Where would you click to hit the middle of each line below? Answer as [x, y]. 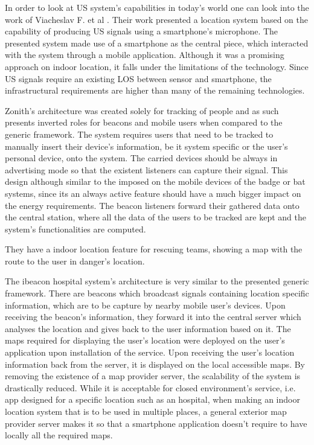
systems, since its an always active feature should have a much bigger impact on [153, 193]
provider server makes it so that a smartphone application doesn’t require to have [156, 423]
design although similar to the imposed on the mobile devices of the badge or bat [155, 181]
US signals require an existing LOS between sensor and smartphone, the [138, 78]
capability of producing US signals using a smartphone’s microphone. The [142, 31]
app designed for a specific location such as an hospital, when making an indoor [152, 399]
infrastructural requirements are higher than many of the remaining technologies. [155, 90]
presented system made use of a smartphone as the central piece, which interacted [157, 43]
